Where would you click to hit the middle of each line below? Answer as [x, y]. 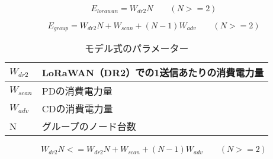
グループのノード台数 [89, 126]
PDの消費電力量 [77, 91]
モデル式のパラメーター [136, 48]
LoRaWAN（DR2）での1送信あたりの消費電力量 [153, 73]
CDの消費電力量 [77, 109]
